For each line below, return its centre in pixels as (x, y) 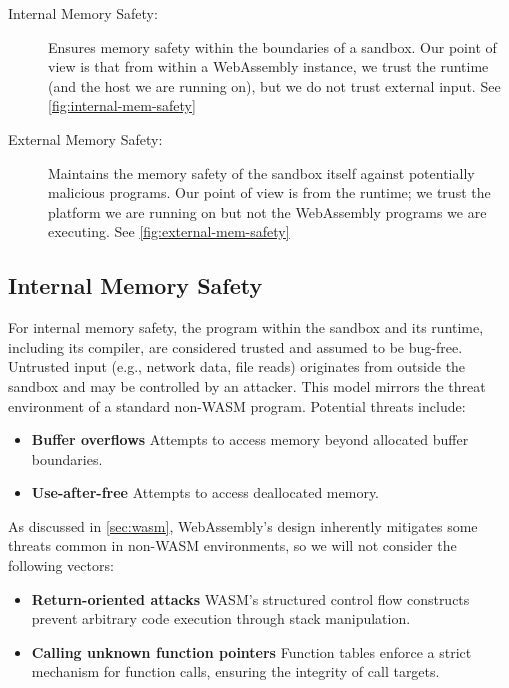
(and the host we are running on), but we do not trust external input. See (274, 85)
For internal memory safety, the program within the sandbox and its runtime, (246, 327)
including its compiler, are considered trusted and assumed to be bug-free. (235, 346)
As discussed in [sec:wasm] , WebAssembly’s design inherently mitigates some (243, 525)
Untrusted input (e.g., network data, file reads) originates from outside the (237, 366)
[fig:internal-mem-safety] (122, 105)
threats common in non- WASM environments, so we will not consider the (232, 545)
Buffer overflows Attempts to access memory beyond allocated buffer (250, 439)
